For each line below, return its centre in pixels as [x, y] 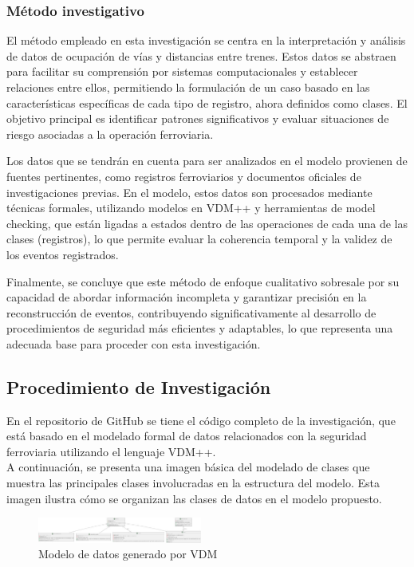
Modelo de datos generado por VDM [128, 554]
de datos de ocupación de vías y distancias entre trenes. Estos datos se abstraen [201, 55]
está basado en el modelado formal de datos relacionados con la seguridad [187, 436]
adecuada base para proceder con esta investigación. [134, 343]
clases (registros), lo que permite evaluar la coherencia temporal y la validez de [199, 239]
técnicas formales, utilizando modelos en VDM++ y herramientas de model [191, 208]
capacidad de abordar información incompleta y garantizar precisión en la [187, 297]
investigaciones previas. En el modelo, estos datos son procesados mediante [189, 192]
